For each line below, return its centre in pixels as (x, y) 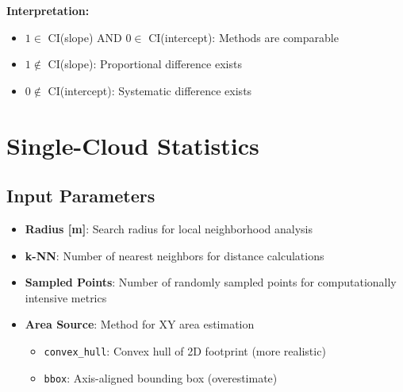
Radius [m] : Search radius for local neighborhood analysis (169, 228)
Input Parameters (81, 196)
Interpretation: (48, 10)
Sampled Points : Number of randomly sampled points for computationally (211, 282)
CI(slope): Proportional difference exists (145, 64)
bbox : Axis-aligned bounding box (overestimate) (161, 377)
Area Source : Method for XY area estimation (140, 324)
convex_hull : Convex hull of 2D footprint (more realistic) (185, 350)
